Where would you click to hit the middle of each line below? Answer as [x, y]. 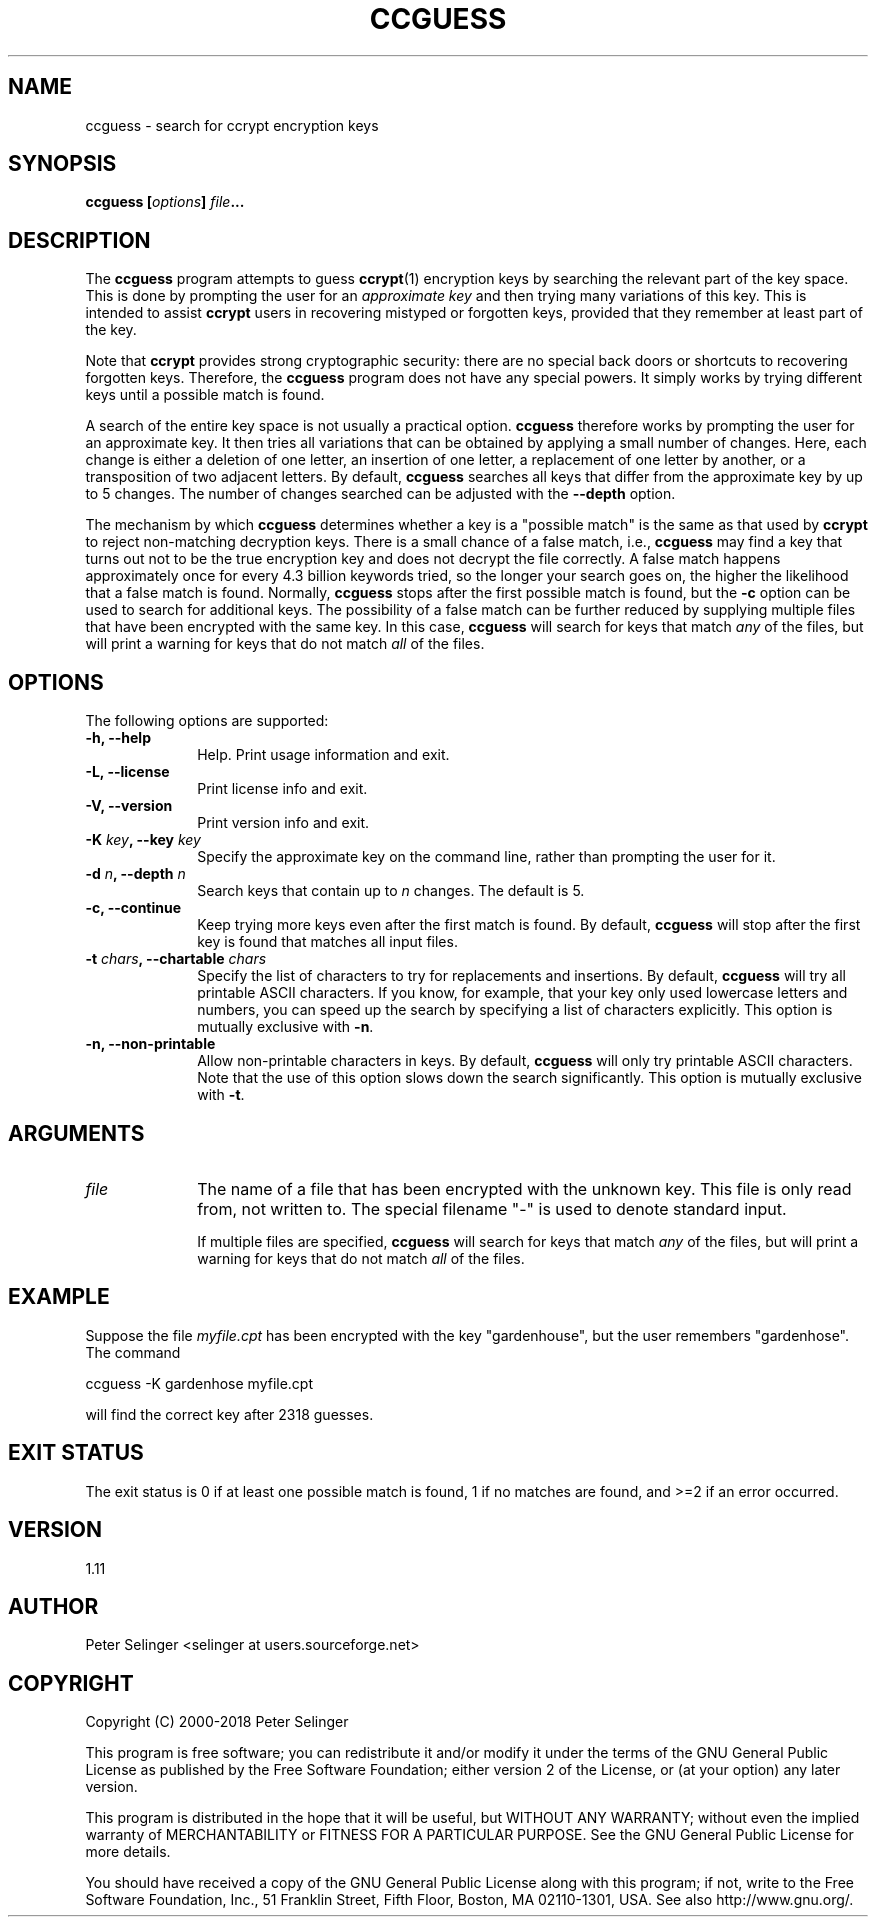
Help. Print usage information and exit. [323, 755]
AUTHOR [53, 1606]
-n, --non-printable [150, 1044]
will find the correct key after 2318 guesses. [229, 1414]
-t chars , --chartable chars [176, 959]
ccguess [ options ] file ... [165, 202]
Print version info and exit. [283, 823]
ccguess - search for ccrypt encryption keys [232, 125]
